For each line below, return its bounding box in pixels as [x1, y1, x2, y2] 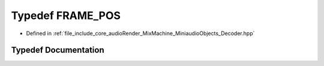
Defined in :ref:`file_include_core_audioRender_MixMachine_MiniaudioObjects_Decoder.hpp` [26, 30, 255, 37]
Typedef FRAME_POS [11, 9, 121, 22]
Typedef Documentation [11, 45, 104, 55]
